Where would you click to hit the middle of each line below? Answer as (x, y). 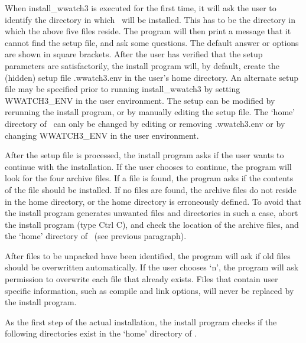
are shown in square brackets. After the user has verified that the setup (134, 54)
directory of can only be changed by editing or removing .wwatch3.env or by (145, 123)
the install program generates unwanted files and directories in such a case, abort (152, 213)
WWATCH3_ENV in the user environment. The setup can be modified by (140, 100)
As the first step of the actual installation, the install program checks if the (141, 321)
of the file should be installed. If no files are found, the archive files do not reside (151, 189)
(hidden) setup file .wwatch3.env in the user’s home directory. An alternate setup (152, 77)
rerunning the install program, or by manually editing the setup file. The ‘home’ (150, 112)
